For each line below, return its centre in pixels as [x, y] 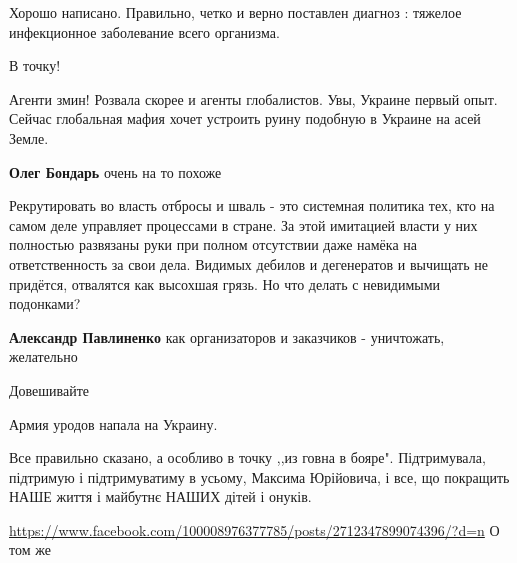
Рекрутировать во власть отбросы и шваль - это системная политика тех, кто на [252, 205]
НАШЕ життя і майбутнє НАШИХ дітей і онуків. [160, 496]
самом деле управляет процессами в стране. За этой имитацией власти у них [243, 224]
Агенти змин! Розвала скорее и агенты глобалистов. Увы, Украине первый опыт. [253, 98]
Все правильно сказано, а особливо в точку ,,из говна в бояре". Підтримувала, [247, 457]
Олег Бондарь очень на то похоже [115, 171]
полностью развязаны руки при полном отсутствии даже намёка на [213, 244]
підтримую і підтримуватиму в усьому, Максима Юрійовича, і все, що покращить [259, 476]
